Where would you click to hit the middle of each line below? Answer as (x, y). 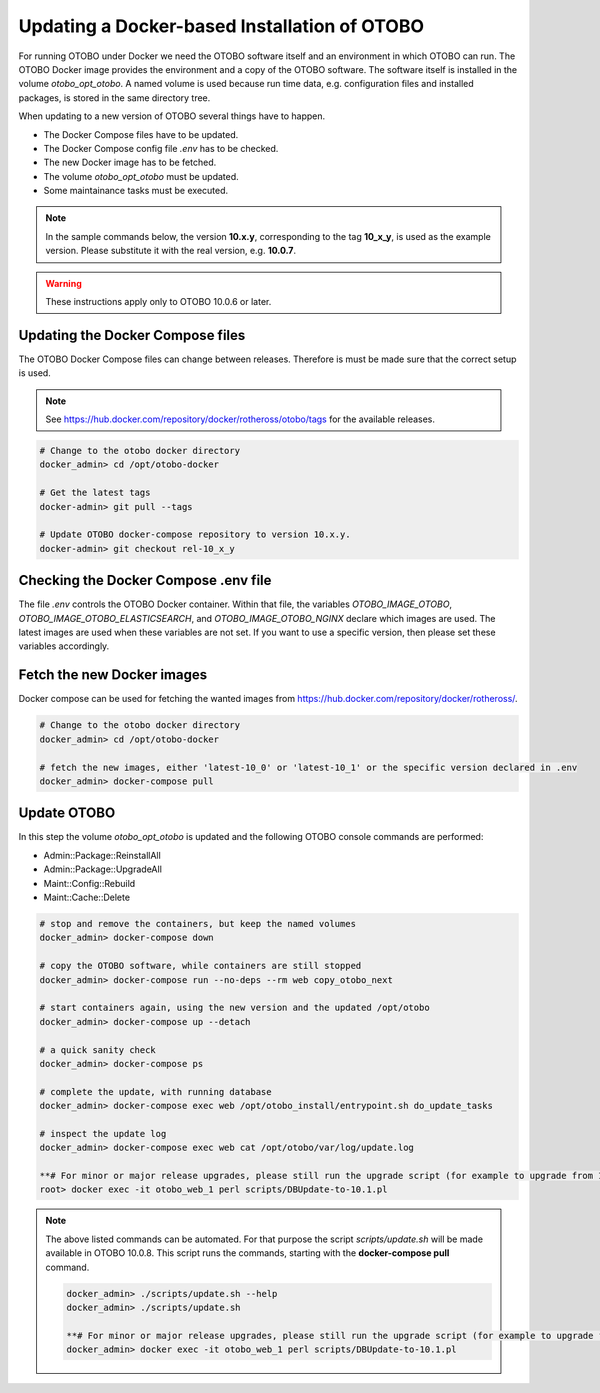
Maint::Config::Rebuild (89, 883)
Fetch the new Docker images (113, 675)
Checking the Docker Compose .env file (145, 580)
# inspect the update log (103, 1133)
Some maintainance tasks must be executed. (136, 191)
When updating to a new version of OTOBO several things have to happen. (172, 116)
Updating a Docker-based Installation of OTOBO (221, 26)
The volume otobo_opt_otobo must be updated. (141, 176)
